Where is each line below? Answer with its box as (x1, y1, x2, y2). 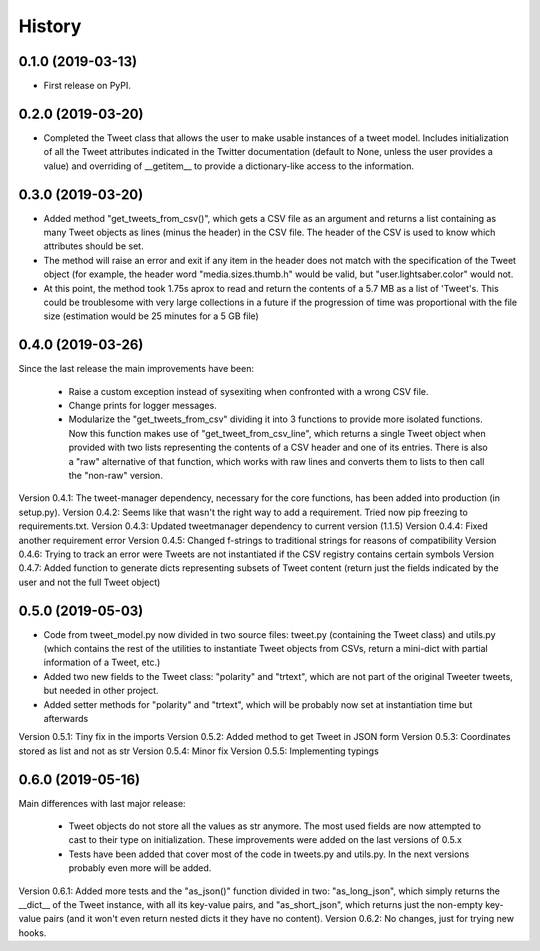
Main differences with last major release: (18, 797, 186, 809)
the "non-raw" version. (68, 470, 164, 482)
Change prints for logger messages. (68, 400, 217, 412)
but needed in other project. (43, 685, 159, 697)
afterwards (43, 713, 89, 725)
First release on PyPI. (43, 80, 132, 92)
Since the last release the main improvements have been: (18, 363, 255, 375)
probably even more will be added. (68, 862, 212, 874)
